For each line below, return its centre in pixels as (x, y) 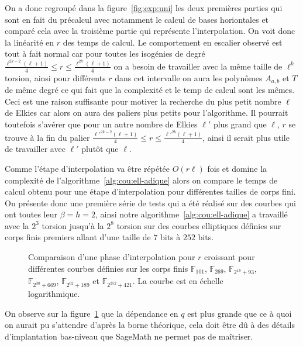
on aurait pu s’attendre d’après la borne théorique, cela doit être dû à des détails (150, 325)
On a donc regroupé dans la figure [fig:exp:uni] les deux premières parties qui (144, 8)
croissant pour (230, 257)
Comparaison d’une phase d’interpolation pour (112, 257)
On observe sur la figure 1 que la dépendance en (92, 313)
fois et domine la (237, 168)
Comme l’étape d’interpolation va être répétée (87, 168)
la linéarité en (30, 42)
